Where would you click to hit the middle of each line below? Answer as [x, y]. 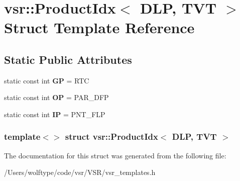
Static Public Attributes [68, 59]
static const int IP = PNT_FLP [55, 114]
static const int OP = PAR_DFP [56, 97]
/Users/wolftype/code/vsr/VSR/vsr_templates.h [80, 172]
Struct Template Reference [99, 27]
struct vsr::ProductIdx [111, 137]
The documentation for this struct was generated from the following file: [115, 155]
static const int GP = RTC [47, 80]
